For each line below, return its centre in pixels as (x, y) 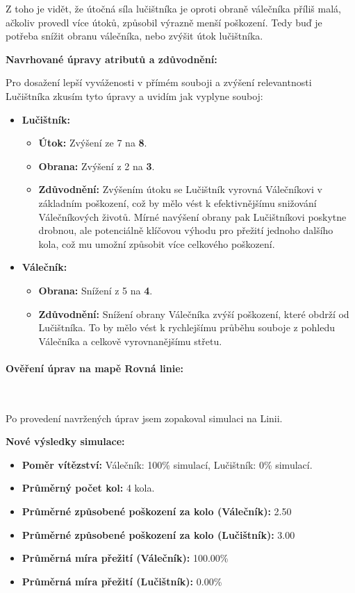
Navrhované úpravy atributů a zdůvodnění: (112, 59)
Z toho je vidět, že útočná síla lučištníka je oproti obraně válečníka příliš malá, (173, 8)
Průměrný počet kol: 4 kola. (88, 488)
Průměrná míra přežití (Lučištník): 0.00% (122, 581)
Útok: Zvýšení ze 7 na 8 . (93, 143)
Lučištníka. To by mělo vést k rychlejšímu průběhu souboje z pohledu (187, 327)
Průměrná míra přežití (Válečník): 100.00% (125, 558)
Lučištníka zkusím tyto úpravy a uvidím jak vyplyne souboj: (134, 95)
